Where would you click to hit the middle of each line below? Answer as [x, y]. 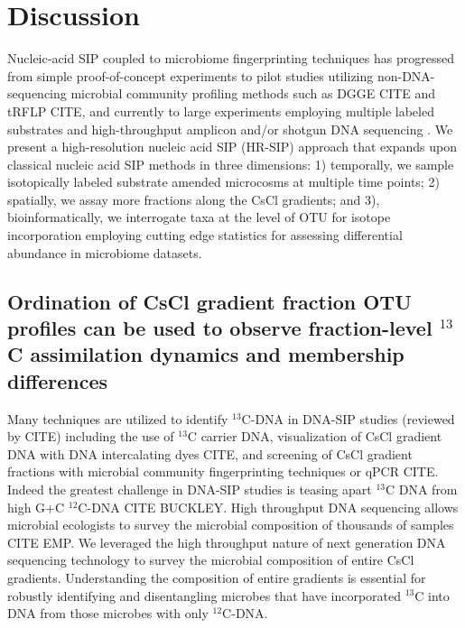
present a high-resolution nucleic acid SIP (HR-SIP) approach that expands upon [232, 147]
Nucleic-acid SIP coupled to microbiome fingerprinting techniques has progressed [231, 58]
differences [58, 380]
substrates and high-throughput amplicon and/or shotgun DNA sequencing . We [230, 129]
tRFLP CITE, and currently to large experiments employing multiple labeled [221, 111]
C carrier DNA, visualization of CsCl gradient [315, 436]
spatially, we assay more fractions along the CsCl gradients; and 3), [194, 199]
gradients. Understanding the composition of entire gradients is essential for [217, 577]
